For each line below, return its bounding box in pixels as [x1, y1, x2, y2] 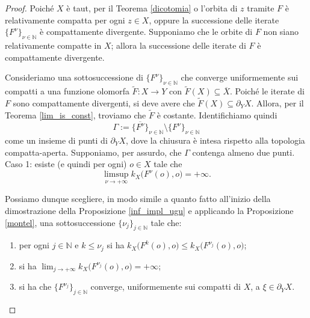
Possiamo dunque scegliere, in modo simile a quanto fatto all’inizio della [5, 192, 271, 205]
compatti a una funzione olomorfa [5, 85, 129, 97]
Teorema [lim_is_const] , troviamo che [5, 108, 146, 121]
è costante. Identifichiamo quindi [157, 108, 277, 121]
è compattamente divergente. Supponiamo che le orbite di [40, 25, 253, 38]
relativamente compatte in [5, 38, 102, 51]
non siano [263, 25, 299, 38]
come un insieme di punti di [5, 133, 108, 146]
